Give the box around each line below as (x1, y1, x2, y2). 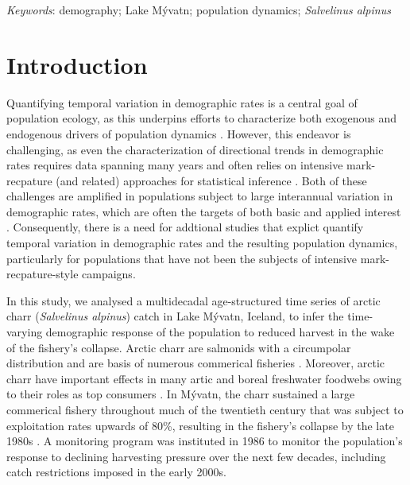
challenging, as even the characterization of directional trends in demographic (6, 141, 384, 157)
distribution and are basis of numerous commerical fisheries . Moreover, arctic (6, 355, 385, 371)
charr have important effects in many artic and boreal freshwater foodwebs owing (6, 370, 402, 386)
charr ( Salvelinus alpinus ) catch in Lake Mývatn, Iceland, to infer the (6, 308, 344, 324)
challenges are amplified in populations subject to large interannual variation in (6, 188, 393, 204)
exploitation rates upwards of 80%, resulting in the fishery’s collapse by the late (6, 417, 394, 433)
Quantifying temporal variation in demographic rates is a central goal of (6, 94, 358, 111)
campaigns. (82, 266, 136, 282)
